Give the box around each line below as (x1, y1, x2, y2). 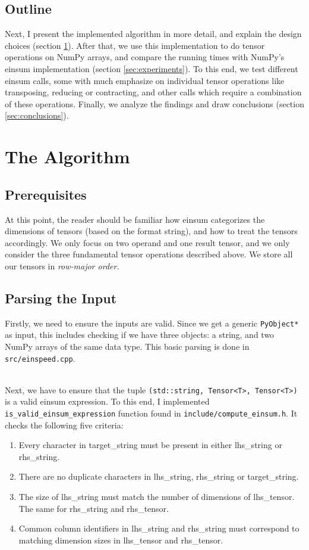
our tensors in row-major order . (5, 259, 119, 272)
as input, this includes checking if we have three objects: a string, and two (5, 328, 275, 341)
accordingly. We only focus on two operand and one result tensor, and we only (5, 236, 290, 248)
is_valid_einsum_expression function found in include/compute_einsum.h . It (5, 407, 298, 420)
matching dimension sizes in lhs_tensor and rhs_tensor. (18, 533, 223, 546)
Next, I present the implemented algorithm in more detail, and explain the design (5, 27, 302, 40)
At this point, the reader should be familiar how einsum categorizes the (5, 213, 265, 225)
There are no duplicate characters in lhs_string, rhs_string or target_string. (18, 470, 299, 483)
